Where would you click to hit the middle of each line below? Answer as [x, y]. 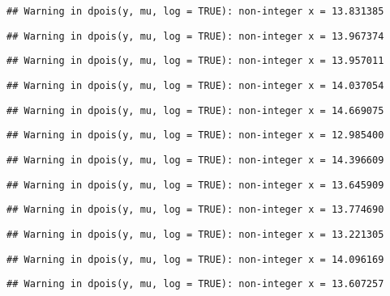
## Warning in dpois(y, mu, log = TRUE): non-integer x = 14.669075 [195, 110]
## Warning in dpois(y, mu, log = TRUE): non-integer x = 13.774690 [195, 210]
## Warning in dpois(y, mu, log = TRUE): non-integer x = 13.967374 [195, 36]
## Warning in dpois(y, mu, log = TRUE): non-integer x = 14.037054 [195, 85]
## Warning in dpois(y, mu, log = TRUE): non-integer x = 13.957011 [195, 61]
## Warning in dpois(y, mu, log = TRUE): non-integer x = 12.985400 [195, 135]
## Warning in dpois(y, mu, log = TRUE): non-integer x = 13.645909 [195, 185]
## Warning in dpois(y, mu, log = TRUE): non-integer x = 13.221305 [195, 234]
